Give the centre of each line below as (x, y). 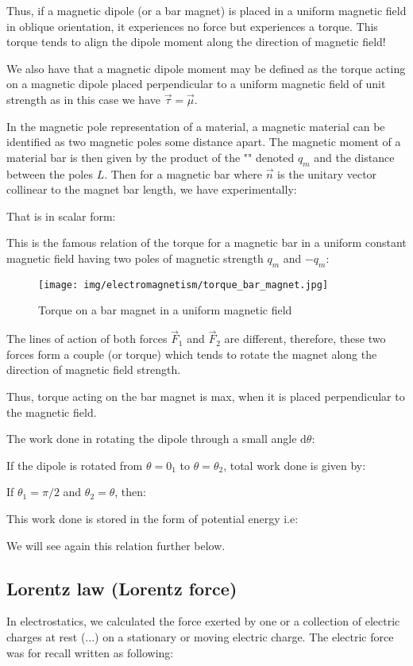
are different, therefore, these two (305, 339)
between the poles (50, 173)
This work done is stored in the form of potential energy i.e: (152, 518)
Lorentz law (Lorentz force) (122, 588)
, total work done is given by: (295, 465)
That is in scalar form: (61, 216)
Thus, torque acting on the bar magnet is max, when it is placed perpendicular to (206, 396)
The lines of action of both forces (87, 339)
